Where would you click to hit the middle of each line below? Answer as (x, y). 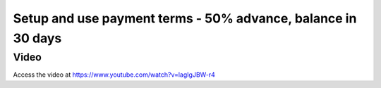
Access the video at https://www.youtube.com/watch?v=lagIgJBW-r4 (114, 75)
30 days (37, 38)
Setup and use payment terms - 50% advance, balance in (185, 18)
